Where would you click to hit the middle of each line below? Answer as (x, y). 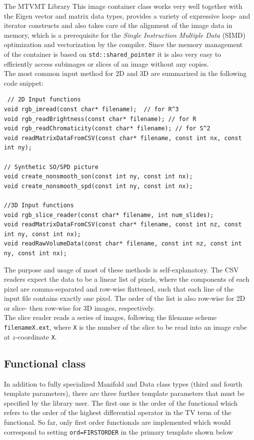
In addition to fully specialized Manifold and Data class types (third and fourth (123, 383)
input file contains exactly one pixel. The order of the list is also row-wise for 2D (125, 298)
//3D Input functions (39, 205)
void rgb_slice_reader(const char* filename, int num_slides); (109, 215)
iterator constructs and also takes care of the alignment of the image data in (118, 25)
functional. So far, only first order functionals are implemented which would (117, 422)
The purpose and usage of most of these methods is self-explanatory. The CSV (121, 269)
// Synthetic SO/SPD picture (51, 167)
